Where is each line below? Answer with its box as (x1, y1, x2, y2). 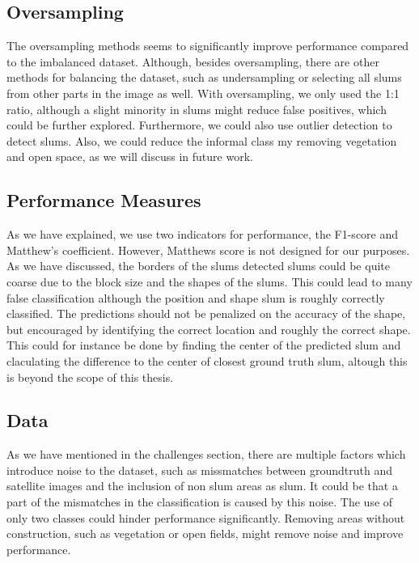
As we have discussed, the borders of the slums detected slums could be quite (6, 257, 390, 274)
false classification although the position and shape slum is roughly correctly (6, 289, 385, 306)
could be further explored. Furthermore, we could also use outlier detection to (6, 116, 392, 133)
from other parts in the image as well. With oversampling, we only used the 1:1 (6, 84, 400, 101)
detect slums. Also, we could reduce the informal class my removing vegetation (6, 132, 397, 149)
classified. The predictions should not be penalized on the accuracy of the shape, (6, 305, 406, 322)
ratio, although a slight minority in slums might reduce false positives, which (6, 100, 387, 117)
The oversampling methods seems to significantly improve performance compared (6, 37, 409, 54)
